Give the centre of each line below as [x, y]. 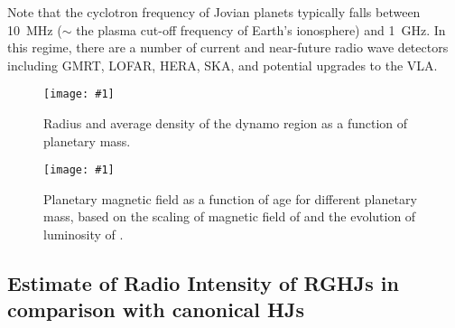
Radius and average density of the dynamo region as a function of [226, 123]
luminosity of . [84, 234]
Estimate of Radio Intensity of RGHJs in [203, 283]
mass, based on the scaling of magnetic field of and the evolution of [230, 216]
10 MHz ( [35, 29]
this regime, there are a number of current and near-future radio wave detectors [228, 47]
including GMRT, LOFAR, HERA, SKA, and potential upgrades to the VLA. [223, 65]
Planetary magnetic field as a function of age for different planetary [230, 198]
